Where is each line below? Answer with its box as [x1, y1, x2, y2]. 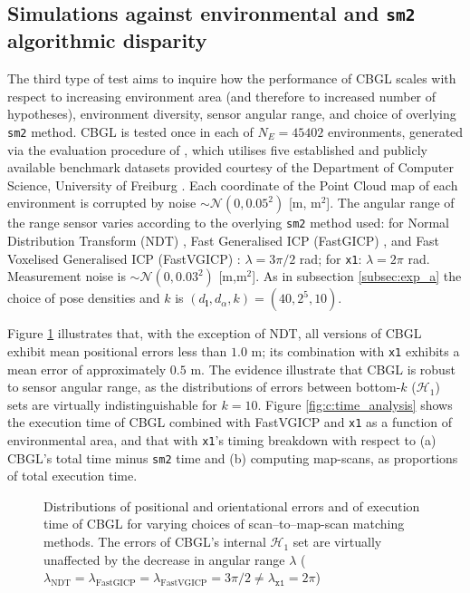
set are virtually [293, 532, 382, 551]
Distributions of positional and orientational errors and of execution [43, 496, 420, 515]
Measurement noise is [7, 267, 126, 286]
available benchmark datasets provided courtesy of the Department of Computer [7, 158, 454, 177]
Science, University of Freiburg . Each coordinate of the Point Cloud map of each [7, 175, 458, 194]
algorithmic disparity [7, 26, 207, 54]
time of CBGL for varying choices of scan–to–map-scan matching [43, 514, 405, 533]
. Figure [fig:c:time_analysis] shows [257, 394, 453, 413]
